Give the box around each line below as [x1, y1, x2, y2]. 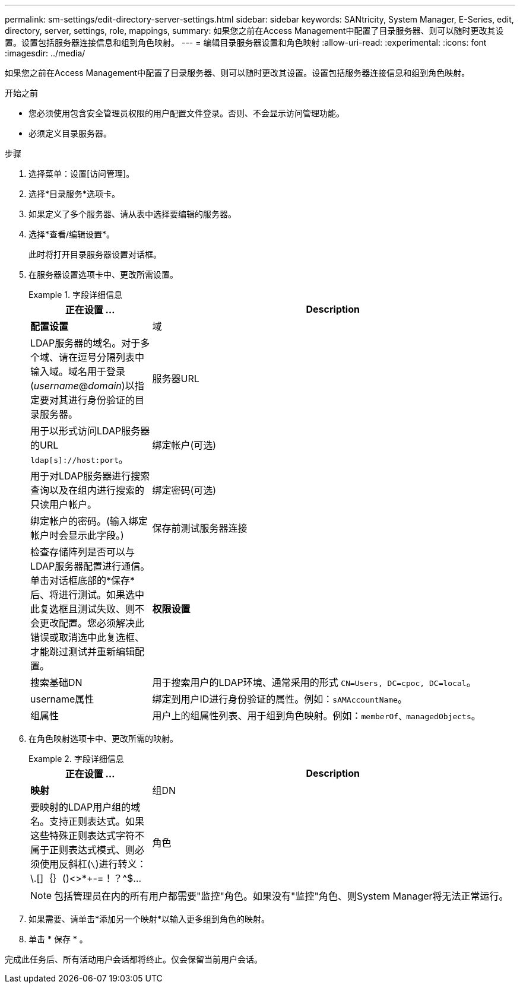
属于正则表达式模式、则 [30, 844, 135, 856]
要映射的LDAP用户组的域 [30, 801, 141, 813]
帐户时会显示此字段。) [30, 529, 124, 541]
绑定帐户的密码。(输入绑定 [30, 515, 148, 527]
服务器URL [152, 373, 199, 385]
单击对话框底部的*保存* [30, 574, 135, 586]
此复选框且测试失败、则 [30, 603, 135, 615]
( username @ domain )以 [30, 380, 135, 392]
